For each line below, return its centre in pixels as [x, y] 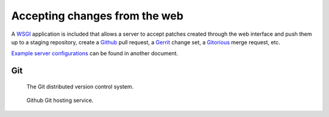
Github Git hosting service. [60, 101]
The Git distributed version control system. [80, 86]
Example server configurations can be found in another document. [95, 53]
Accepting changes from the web [97, 16]
